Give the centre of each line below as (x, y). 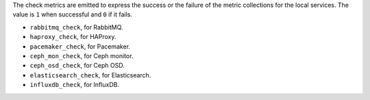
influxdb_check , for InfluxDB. (75, 85)
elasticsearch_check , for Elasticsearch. (90, 75)
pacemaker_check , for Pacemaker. (80, 46)
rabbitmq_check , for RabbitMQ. (76, 27)
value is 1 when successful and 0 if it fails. (73, 14)
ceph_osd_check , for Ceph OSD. (77, 66)
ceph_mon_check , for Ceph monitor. (82, 55)
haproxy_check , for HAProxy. (73, 37)
